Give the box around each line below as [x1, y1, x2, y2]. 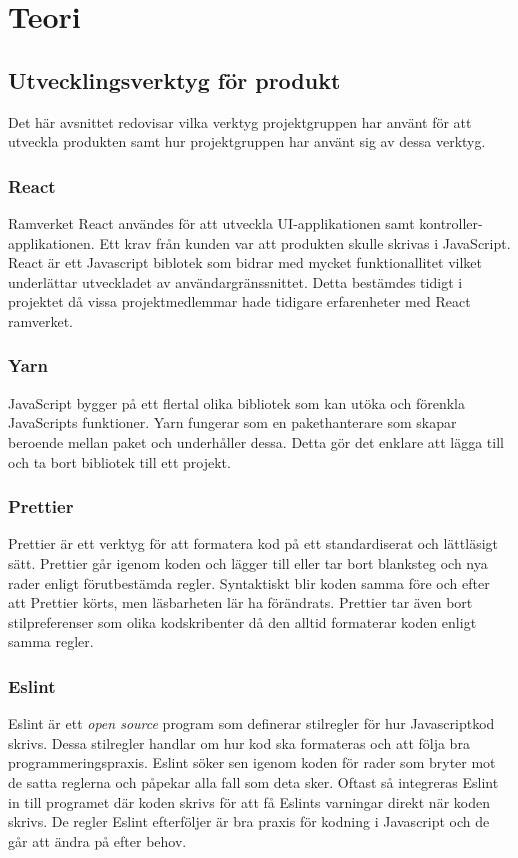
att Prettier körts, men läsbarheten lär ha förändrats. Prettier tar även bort [8, 592, 473, 613]
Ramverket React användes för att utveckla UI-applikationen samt [8, 212, 415, 233]
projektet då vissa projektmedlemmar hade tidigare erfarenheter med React [8, 291, 471, 312]
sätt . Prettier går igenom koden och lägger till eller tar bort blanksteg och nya [8, 552, 488, 573]
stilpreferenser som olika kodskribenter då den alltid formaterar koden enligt [8, 611, 477, 632]
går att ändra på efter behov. [8, 830, 187, 851]
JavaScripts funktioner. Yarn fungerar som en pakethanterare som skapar [8, 412, 457, 433]
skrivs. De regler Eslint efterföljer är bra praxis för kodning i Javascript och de [8, 811, 490, 832]
